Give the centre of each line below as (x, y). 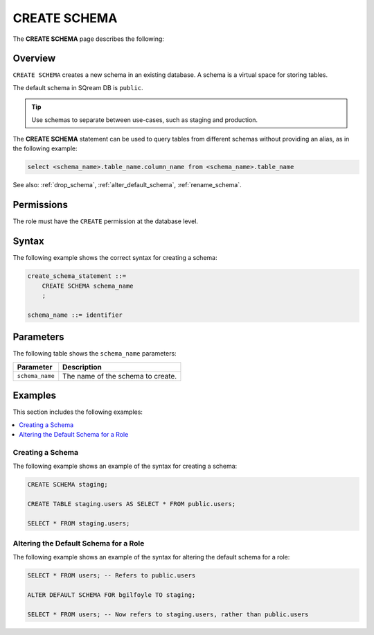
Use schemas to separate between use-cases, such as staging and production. (145, 120)
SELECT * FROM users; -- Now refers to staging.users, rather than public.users (168, 614)
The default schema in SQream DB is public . (78, 87)
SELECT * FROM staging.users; (79, 523)
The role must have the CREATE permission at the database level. (106, 221)
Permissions (41, 205)
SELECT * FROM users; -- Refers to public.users (112, 576)
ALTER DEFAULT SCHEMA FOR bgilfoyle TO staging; (112, 595)
